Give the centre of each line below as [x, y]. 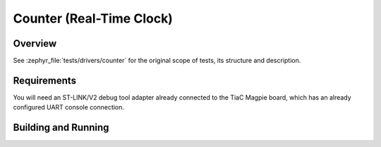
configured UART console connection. [69, 107]
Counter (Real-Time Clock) [93, 18]
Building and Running [61, 128]
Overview [35, 43]
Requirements [45, 80]
